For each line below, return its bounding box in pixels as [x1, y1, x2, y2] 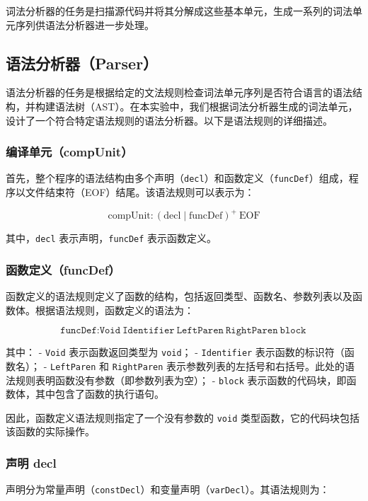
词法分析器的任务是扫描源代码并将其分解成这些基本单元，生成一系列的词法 [6, 4, 352, 18]
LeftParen [50, 362, 96, 372]
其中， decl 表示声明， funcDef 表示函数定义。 [6, 231, 217, 246]
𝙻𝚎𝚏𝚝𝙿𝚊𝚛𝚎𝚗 [176, 326, 224, 336]
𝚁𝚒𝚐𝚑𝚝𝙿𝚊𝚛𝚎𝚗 [226, 326, 278, 336]
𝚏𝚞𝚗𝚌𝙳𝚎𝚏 [60, 326, 97, 336]
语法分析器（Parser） [6, 52, 159, 74]
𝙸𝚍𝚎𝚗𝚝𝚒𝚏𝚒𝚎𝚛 [122, 326, 175, 336]
